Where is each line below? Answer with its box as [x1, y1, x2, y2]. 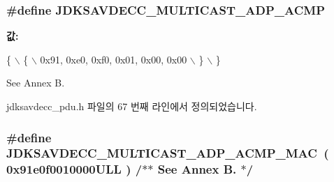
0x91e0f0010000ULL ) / [6, 160, 143, 178]
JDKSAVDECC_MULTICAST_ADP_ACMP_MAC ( [6, 144, 329, 162]
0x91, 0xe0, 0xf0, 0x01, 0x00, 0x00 [40, 52, 187, 66]
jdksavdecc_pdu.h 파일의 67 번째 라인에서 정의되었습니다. [6, 99, 257, 113]
